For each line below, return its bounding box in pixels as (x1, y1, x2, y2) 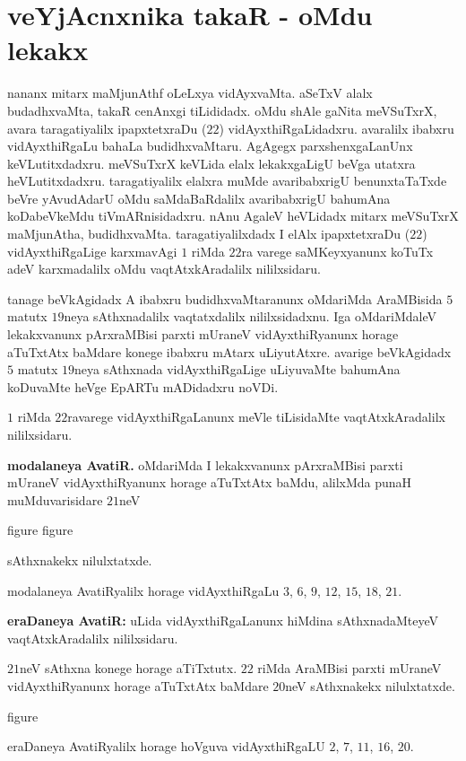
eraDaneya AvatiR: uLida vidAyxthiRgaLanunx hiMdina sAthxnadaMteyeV (7, 611, 439, 630)
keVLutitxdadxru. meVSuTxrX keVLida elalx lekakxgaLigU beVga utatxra (7, 153, 416, 172)
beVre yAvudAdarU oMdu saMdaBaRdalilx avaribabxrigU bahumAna (7, 188, 391, 207)
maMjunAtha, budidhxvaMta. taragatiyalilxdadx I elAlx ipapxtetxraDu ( (7, 224, 410, 243)
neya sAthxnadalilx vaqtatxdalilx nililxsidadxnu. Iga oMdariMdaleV (64, 307, 437, 326)
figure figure (7, 520, 73, 539)
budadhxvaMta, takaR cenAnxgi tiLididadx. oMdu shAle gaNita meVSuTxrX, (7, 101, 437, 119)
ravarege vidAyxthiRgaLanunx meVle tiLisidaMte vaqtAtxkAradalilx (67, 407, 445, 426)
